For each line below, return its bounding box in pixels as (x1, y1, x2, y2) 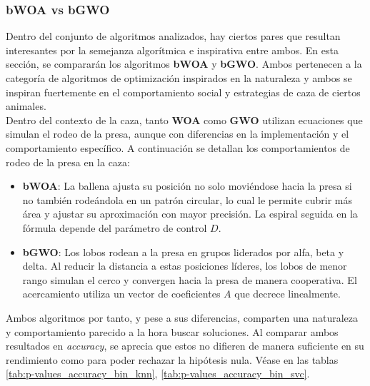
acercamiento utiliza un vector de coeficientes (22, 286, 221, 301)
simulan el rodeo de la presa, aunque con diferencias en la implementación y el (6, 126, 349, 141)
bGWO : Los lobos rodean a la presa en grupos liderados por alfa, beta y (22, 244, 344, 259)
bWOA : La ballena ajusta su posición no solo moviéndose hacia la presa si (22, 178, 352, 193)
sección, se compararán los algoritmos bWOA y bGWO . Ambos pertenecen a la (6, 56, 362, 71)
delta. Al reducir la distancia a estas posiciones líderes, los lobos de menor (22, 258, 347, 273)
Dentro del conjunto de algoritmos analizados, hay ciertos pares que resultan (6, 29, 341, 44)
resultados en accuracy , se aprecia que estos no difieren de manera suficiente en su (6, 338, 364, 353)
